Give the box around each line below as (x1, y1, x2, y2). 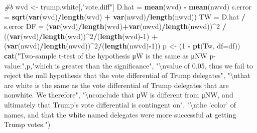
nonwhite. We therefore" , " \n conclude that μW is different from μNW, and (4, 89, 233, 100)
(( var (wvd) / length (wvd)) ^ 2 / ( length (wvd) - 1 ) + (4, 30, 158, 41)
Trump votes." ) (4, 119, 51, 129)
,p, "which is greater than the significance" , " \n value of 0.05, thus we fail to (24, 60, 253, 70)
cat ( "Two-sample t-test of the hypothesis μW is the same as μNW (4, 50, 207, 60)
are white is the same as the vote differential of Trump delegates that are (4, 79, 229, 90)
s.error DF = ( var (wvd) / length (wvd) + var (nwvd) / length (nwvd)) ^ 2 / (4, 21, 226, 31)
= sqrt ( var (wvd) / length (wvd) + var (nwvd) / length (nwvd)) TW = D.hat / (4, 11, 245, 21)
